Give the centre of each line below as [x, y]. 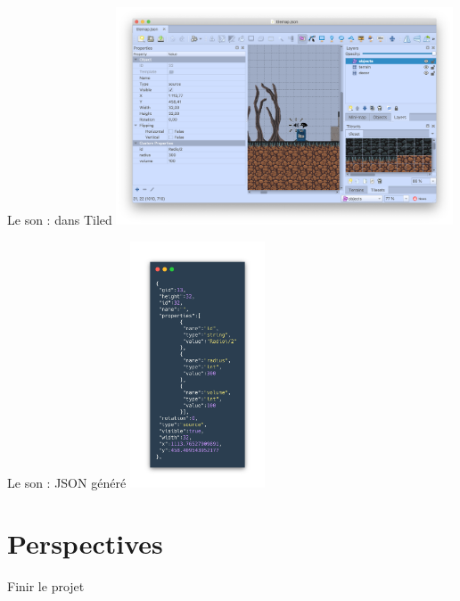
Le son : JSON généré [67, 482]
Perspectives [85, 543]
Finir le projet [46, 586]
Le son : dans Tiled [60, 219]
